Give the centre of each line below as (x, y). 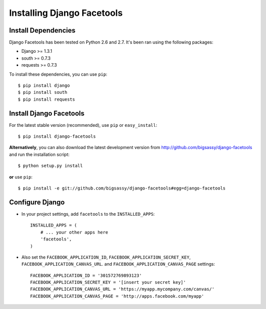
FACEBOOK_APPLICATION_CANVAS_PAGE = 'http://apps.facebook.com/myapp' (117, 296)
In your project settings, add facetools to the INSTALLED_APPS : (88, 214)
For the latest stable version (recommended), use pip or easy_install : (83, 125)
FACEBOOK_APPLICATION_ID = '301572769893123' (86, 275)
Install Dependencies (42, 30)
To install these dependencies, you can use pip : (58, 74)
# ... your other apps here (74, 232)
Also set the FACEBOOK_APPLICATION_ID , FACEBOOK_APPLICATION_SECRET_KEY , (106, 257)
